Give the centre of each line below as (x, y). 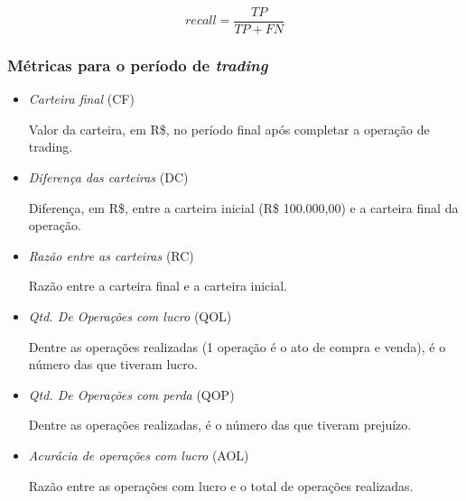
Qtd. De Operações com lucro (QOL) (130, 316)
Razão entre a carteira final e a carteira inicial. (158, 286)
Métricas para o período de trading (138, 65)
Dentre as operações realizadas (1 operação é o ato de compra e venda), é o (237, 346)
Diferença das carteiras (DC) (108, 177)
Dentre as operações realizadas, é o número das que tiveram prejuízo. (220, 425)
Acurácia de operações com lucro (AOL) (139, 455)
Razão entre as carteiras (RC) (111, 255)
